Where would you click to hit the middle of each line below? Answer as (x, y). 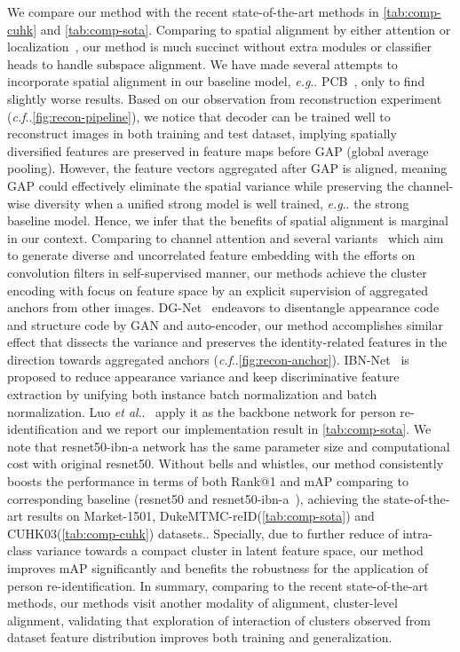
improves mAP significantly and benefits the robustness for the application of (218, 568)
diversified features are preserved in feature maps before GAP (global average (218, 150)
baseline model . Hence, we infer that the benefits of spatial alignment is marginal (228, 220)
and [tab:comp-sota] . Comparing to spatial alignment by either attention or (246, 29)
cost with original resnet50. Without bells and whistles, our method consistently (226, 463)
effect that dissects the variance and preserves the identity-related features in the (227, 342)
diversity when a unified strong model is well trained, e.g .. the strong (222, 203)
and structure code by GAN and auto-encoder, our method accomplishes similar (225, 324)
